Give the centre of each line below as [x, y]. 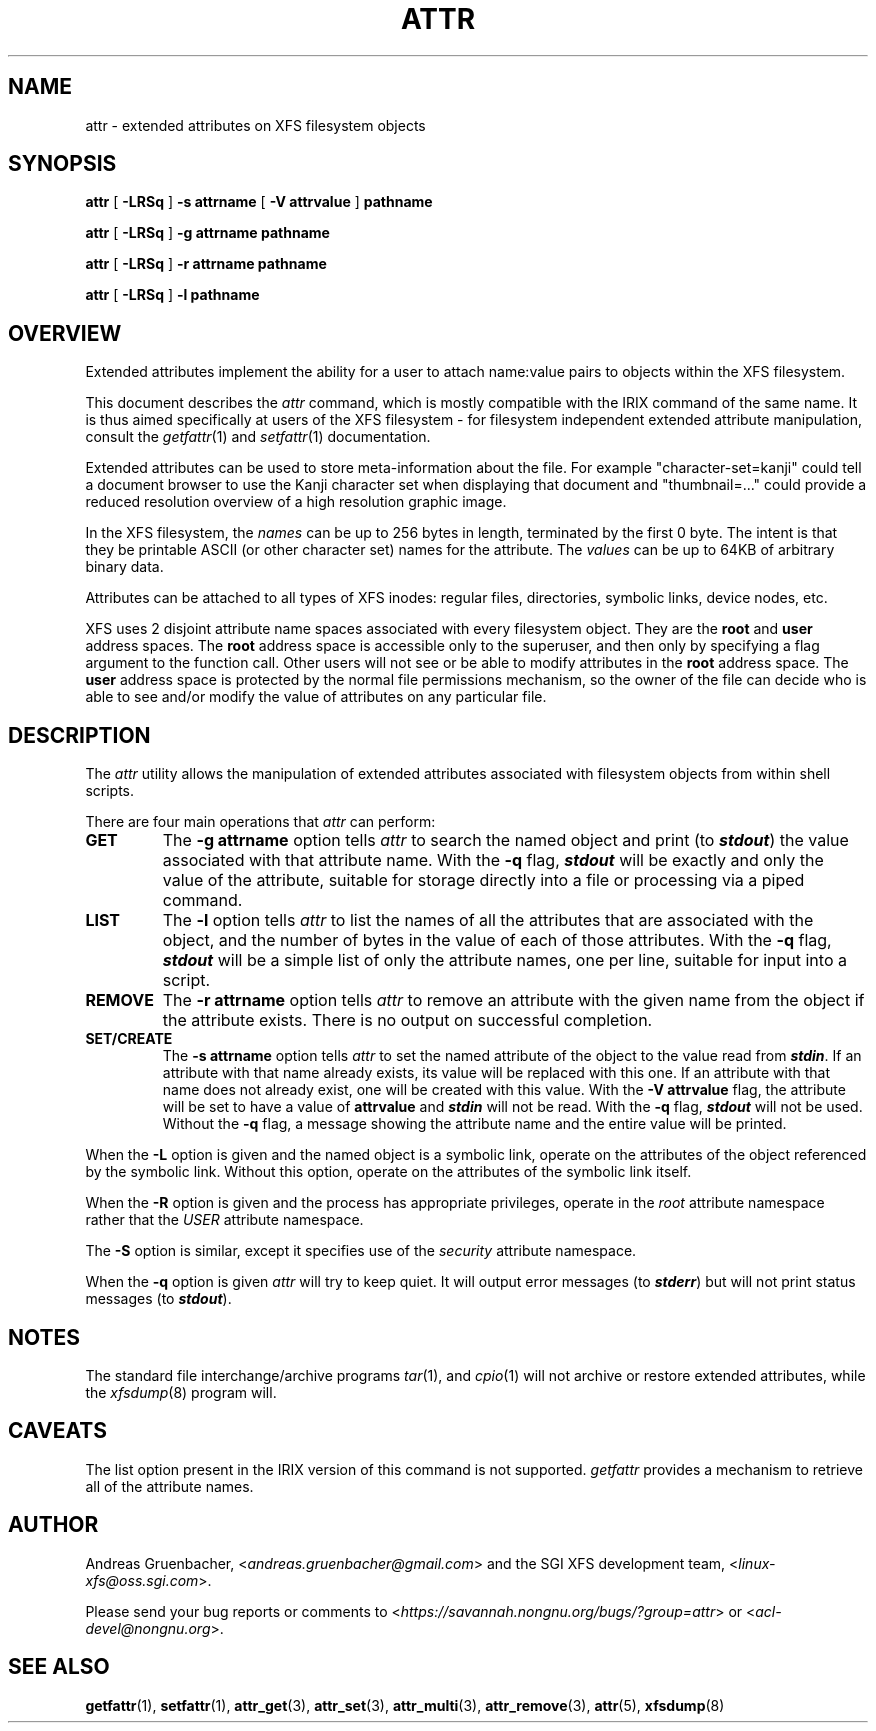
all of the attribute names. [169, 1486]
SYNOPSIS [62, 164]
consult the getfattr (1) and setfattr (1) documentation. [258, 437]
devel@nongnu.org [148, 1628]
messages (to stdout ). [158, 1299]
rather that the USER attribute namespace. [224, 1220]
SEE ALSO [59, 1667]
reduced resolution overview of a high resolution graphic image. [296, 502]
